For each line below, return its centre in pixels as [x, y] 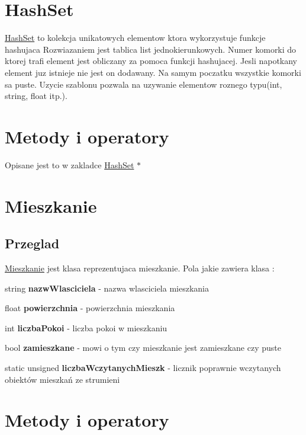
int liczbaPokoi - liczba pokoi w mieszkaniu [86, 327]
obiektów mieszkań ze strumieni [62, 379]
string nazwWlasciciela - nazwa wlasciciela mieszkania [107, 288]
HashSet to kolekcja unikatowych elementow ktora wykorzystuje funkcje [135, 38]
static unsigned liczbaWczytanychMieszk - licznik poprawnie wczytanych [143, 367]
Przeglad [32, 243]
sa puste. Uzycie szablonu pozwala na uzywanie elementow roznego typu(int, [144, 84]
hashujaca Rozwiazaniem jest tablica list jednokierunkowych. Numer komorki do [151, 49]
